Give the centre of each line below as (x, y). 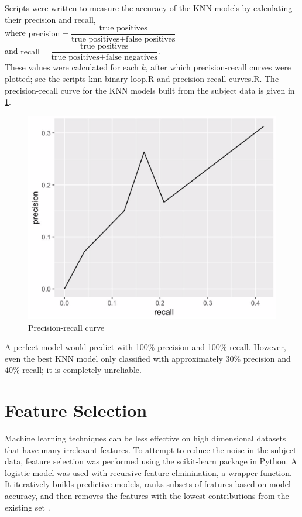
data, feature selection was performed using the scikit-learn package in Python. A (151, 461)
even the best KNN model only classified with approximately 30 (119, 358)
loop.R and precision (167, 78)
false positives (151, 40)
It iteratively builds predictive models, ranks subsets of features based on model (148, 484)
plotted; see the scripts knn (54, 78)
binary (116, 78)
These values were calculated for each (72, 67)
